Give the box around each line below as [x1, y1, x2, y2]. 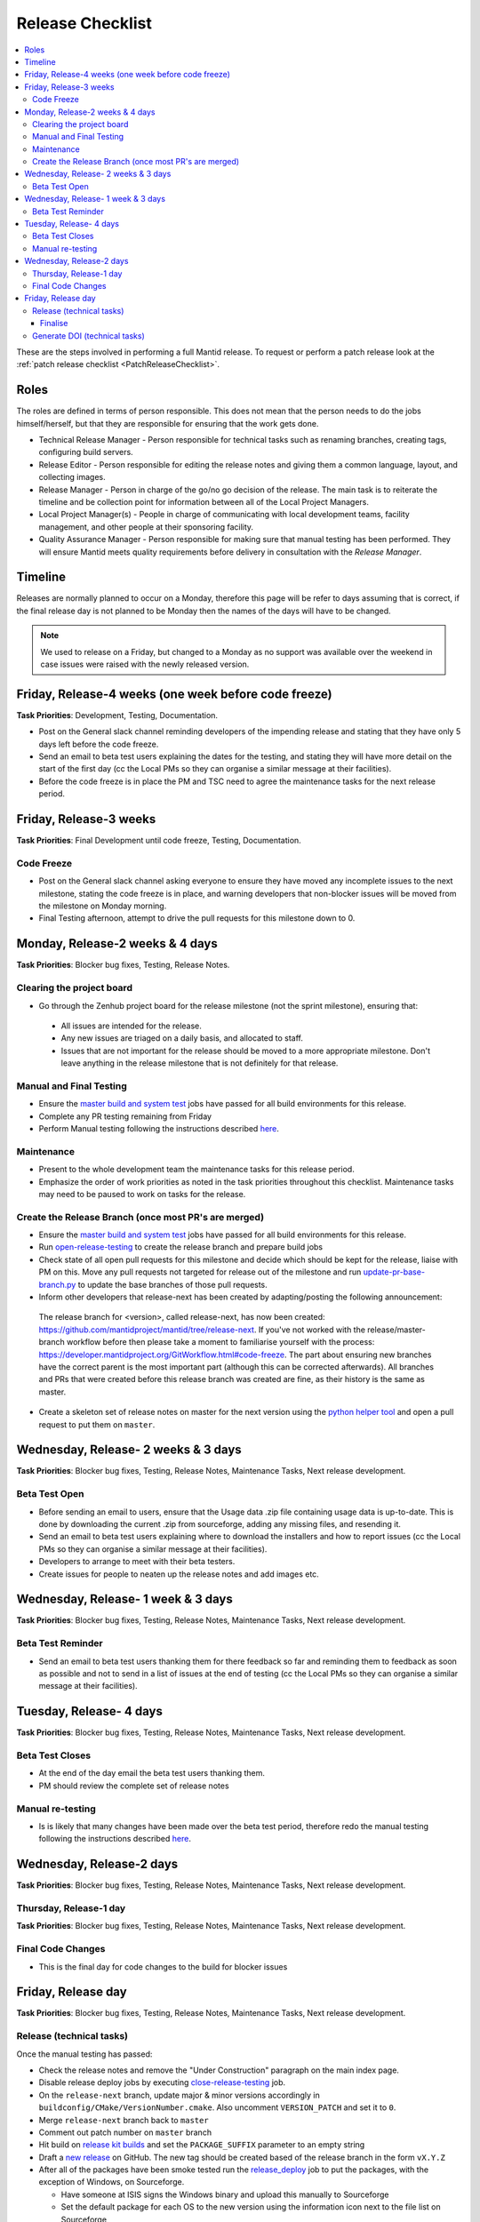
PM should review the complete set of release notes [38, 1780, 230, 1791]
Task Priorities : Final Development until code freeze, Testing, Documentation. [16, 835, 301, 846]
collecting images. [38, 472, 106, 483]
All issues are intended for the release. [60, 1020, 202, 1031]
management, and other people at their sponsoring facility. [38, 521, 253, 532]
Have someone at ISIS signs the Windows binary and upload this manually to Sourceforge [60, 2189, 389, 2200]
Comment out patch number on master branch [38, 2127, 212, 2138]
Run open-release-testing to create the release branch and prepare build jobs [38, 1242, 324, 1252]
